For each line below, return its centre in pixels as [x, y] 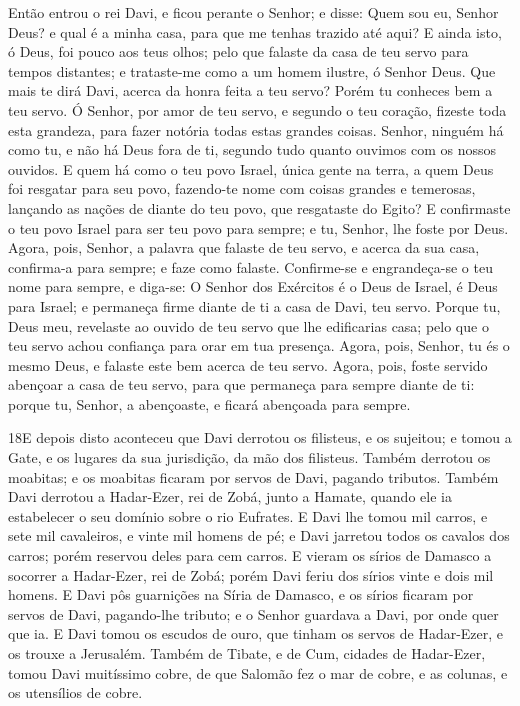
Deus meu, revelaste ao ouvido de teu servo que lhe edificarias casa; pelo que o [248, 325]
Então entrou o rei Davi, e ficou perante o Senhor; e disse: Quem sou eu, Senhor [253, 12]
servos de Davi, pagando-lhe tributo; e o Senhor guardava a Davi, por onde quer [253, 613]
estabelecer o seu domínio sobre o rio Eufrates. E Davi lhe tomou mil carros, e [248, 515]
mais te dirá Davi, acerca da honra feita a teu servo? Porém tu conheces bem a [250, 90]
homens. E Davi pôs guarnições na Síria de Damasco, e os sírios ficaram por [241, 594]
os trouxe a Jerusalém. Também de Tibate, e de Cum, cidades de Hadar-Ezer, [247, 653]
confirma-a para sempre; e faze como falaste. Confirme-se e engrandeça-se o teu [250, 266]
